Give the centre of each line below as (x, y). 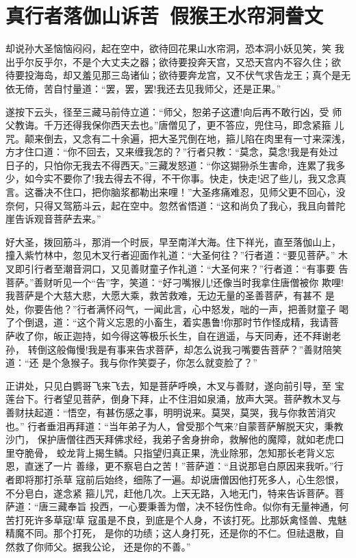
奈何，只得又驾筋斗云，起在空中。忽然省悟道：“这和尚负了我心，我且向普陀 (176, 205)
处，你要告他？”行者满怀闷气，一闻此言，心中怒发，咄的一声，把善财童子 (171, 308)
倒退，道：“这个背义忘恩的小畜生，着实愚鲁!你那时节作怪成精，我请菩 (181, 322)
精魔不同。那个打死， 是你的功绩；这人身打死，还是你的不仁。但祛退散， (170, 533)
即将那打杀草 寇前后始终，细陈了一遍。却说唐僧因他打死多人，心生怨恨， (179, 479)
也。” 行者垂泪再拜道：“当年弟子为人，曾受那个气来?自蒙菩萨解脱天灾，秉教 (175, 426)
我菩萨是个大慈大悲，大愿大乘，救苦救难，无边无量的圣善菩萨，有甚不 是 (170, 295)
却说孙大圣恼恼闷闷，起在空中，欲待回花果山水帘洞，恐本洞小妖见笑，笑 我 (175, 48)
